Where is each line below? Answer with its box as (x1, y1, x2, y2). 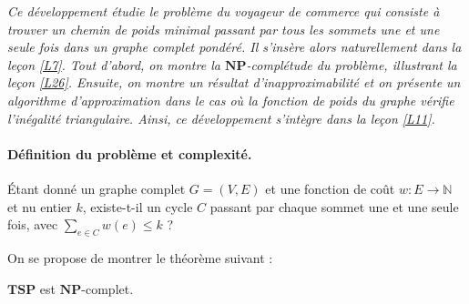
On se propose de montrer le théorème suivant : (7, 248, 273, 267)
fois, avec (7, 215, 58, 234)
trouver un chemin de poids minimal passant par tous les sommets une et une (7, 19, 440, 38)
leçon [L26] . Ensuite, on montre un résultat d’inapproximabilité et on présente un (7, 73, 461, 92)
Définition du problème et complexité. (7, 144, 252, 163)
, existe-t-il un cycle (82, 197, 193, 216)
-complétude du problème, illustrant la (246, 55, 457, 74)
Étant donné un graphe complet (7, 178, 186, 198)
